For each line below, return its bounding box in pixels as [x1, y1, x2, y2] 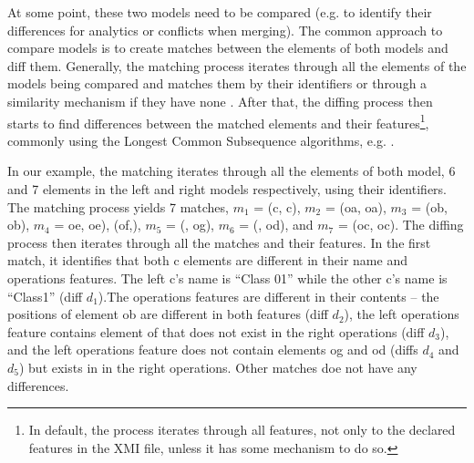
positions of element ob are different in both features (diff [7, 304, 328, 324]
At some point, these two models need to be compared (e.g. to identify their [7, 3, 432, 21]
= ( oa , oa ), [325, 197, 386, 216]
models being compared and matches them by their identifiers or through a [7, 74, 428, 93]
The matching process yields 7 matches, [7, 197, 229, 216]
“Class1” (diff [7, 286, 83, 305]
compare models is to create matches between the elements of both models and [7, 38, 448, 57]
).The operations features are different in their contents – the [98, 286, 439, 305]
